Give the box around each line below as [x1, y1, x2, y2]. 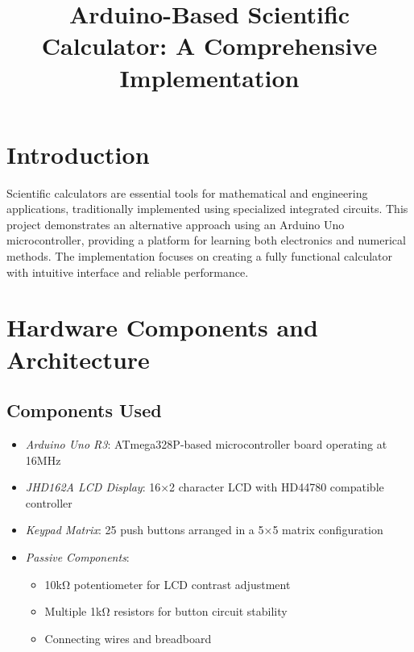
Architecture [6, 342, 150, 375]
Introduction [6, 137, 150, 170]
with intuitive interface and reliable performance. [6, 263, 249, 280]
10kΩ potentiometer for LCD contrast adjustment [44, 575, 291, 592]
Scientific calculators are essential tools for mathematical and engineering [6, 184, 368, 201]
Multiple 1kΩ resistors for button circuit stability [44, 603, 288, 620]
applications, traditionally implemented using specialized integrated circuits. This [6, 200, 408, 217]
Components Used [6, 398, 162, 423]
